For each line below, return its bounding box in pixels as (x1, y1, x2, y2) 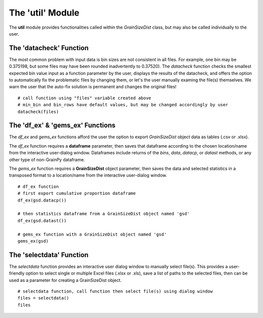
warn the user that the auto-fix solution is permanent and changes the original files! (9, 84, 177, 90)
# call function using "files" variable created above (18, 95, 151, 101)
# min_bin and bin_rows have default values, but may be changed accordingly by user (18, 102, 228, 108)
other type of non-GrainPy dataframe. (9, 156, 85, 163)
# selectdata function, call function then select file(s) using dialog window (18, 289, 213, 294)
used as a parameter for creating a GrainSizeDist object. (9, 277, 122, 283)
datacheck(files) (18, 109, 59, 114)
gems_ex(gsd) (18, 238, 49, 243)
